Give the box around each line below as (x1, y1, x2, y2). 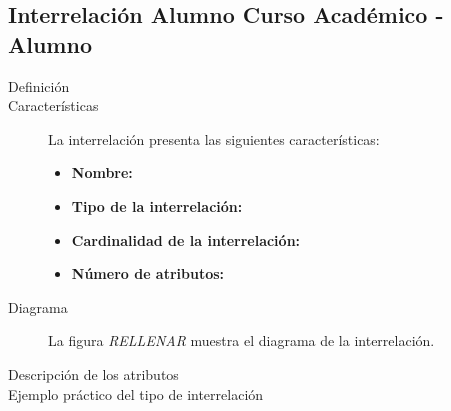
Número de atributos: (71, 263, 225, 284)
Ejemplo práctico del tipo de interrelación (8, 383, 264, 404)
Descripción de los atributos (8, 363, 179, 384)
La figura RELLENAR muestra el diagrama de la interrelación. (48, 330, 435, 351)
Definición (8, 75, 70, 96)
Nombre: (71, 162, 133, 183)
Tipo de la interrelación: (71, 195, 243, 216)
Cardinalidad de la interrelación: (71, 229, 301, 250)
